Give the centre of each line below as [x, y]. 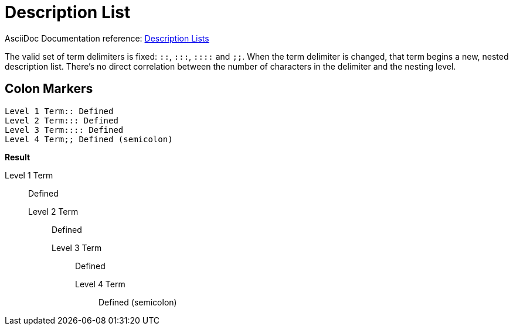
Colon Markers [49, 89]
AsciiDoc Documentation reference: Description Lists [107, 38]
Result [18, 157]
